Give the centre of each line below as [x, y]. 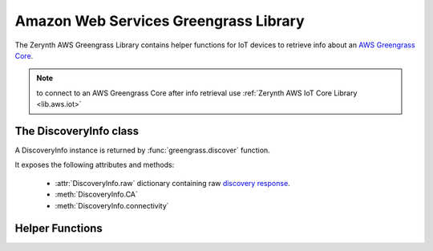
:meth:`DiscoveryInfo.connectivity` [112, 205]
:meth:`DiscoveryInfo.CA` [96, 194]
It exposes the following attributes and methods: [95, 165]
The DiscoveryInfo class [77, 131]
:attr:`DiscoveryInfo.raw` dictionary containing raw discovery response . [172, 183]
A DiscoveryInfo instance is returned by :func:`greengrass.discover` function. [142, 150]
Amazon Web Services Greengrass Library [160, 21]
